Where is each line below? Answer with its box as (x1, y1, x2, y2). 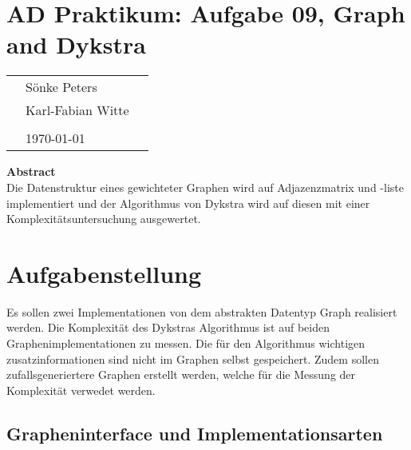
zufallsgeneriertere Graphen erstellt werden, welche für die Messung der (6, 366, 356, 383)
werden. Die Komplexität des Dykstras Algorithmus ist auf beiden (6, 319, 330, 336)
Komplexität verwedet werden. (6, 381, 156, 398)
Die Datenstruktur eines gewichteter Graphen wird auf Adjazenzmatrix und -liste (6, 178, 404, 195)
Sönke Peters (26, 78, 97, 97)
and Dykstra (6, 28, 147, 61)
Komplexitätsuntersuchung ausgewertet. (6, 210, 201, 227)
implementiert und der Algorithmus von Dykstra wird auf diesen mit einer (6, 194, 370, 211)
